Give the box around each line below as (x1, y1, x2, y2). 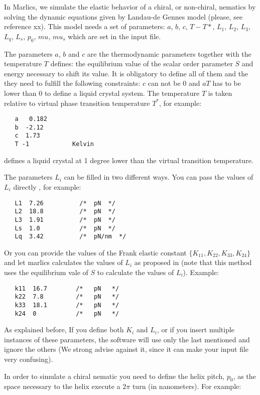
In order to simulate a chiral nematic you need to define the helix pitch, (4, 370, 225, 381)
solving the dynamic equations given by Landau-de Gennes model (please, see (4, 11, 243, 22)
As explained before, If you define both (4, 324, 124, 335)
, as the (233, 370, 256, 381)
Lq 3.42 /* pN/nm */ (15, 233, 126, 240)
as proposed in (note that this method (134, 257, 252, 268)
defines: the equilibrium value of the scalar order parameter (50, 58, 233, 69)
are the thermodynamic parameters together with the (87, 48, 251, 59)
